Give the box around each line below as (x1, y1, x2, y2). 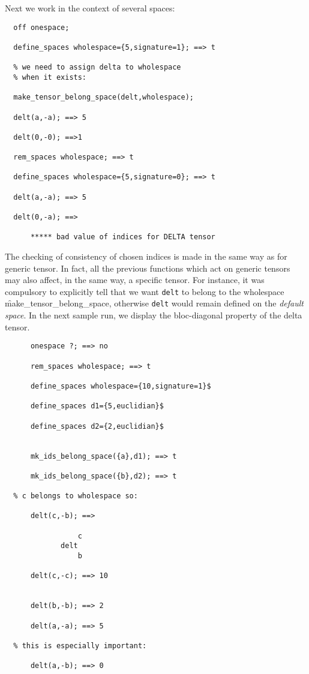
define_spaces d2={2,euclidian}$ (30, 422, 164, 431)
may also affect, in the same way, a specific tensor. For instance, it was (5, 273, 265, 286)
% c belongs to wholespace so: (13, 492, 138, 501)
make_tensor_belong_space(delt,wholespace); (13, 93, 194, 102)
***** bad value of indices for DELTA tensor (30, 233, 215, 242)
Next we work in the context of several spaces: (5, 2, 175, 14)
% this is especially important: (13, 642, 147, 650)
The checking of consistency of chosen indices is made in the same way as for (5, 250, 287, 263)
